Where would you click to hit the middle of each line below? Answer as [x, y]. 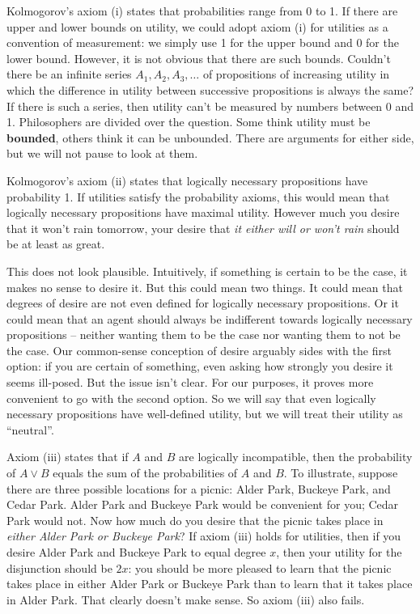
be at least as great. [56, 244]
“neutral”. [30, 429]
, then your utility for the [339, 552]
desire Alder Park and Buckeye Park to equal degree [136, 552]
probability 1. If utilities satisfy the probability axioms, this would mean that [198, 196]
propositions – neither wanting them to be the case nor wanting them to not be [204, 335]
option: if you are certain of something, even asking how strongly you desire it [200, 366]
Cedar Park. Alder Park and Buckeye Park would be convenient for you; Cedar [203, 504]
